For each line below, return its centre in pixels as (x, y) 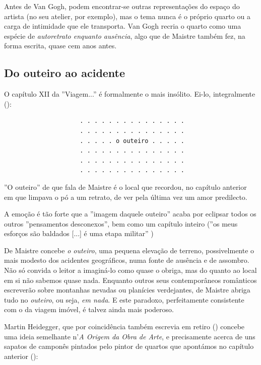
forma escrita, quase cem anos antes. (60, 46)
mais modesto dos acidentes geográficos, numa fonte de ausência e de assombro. (127, 260)
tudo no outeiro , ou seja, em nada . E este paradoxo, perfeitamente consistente (124, 299)
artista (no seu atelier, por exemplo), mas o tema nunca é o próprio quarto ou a (127, 16)
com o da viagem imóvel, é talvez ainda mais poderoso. (89, 309)
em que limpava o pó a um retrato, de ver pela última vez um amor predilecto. (126, 197)
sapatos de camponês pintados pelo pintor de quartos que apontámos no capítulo (129, 346)
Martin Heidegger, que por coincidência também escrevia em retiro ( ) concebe (124, 326)
